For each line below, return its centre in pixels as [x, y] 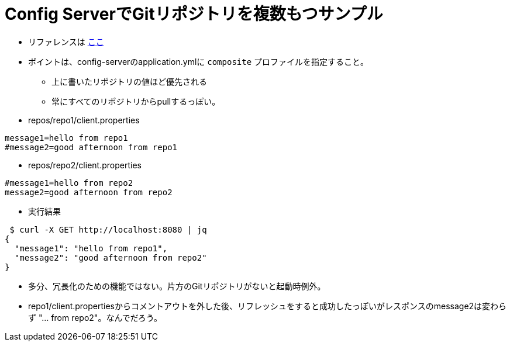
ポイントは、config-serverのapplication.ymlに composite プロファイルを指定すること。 [199, 61]
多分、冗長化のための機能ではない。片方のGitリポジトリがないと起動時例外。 [177, 286]
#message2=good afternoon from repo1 [91, 147]
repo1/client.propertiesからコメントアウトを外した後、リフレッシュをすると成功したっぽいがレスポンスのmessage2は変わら [268, 306]
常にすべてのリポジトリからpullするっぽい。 [136, 101]
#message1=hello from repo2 [69, 183]
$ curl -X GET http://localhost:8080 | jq [108, 229]
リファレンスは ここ [66, 41]
